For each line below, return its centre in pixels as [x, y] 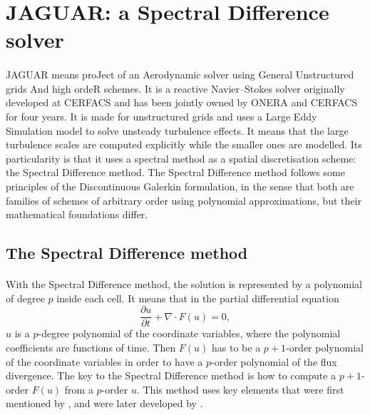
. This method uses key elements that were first [240, 389]
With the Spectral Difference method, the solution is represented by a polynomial [184, 284]
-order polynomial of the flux [274, 361]
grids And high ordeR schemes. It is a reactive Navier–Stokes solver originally [175, 88]
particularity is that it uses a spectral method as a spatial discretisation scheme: [181, 158]
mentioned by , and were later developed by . [104, 403]
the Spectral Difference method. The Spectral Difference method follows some [175, 172]
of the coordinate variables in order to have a [104, 361]
